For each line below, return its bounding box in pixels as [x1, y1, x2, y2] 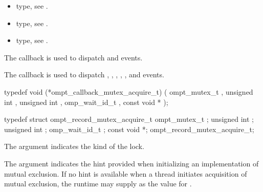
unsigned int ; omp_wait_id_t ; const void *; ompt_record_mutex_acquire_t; [4, 123, 254, 134]
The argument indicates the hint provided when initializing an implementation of [4, 158, 259, 168]
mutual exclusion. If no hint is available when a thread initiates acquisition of [4, 168, 247, 179]
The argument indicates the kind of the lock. [4, 141, 144, 152]
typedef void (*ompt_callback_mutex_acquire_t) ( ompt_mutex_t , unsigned [4, 86, 253, 97]
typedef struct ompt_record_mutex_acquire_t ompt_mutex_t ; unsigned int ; [4, 114, 254, 124]
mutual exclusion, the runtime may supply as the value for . [4, 178, 192, 189]
